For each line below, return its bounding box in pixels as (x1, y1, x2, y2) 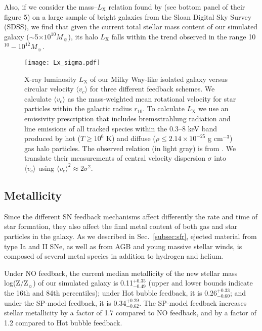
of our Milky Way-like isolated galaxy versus (90, 73, 228, 84)
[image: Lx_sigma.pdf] (24, 59, 101, 66)
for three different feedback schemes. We (90, 83, 215, 94)
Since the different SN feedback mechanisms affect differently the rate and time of (4, 211, 258, 221)
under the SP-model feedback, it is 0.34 (4, 297, 126, 308)
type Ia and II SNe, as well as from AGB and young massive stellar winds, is (4, 241, 242, 251)
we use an (198, 103, 229, 114)
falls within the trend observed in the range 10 (111, 31, 256, 41)
